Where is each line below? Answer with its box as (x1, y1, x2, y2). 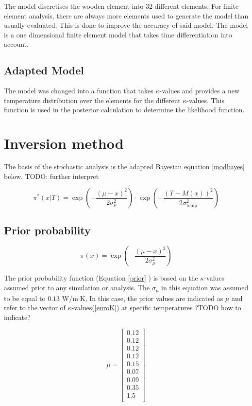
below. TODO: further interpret (4, 171, 99, 181)
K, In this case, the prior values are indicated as (80, 293, 223, 303)
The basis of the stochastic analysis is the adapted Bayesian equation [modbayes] (4, 161, 245, 172)
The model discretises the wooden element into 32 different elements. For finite (4, 1, 239, 11)
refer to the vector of (4, 302, 66, 313)
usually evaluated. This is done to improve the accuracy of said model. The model (4, 20, 248, 30)
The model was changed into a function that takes (4, 86, 153, 96)
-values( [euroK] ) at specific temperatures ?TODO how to (71, 302, 241, 313)
